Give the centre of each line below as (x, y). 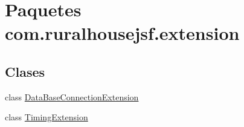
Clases (25, 71)
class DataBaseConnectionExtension (72, 96)
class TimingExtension (47, 117)
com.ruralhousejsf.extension (122, 33)
